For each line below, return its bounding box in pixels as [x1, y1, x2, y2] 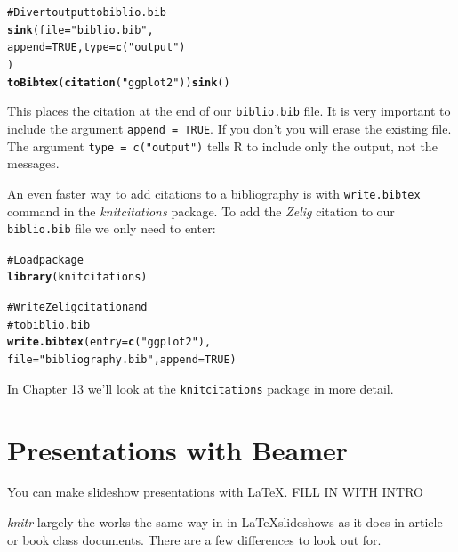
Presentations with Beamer [7, 431, 349, 467]
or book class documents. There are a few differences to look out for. [7, 530, 382, 548]
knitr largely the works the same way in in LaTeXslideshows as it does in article [7, 513, 443, 532]
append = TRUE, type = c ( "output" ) [7, 41, 186, 54]
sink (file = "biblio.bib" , [7, 23, 154, 37]
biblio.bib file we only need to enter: [7, 219, 216, 238]
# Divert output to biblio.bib [7, 6, 166, 19]
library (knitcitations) [7, 271, 148, 284]
